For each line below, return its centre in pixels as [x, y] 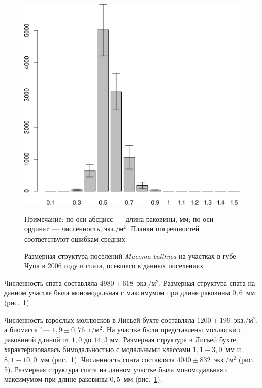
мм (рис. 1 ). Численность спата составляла [107, 359]
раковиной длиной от [37, 339]
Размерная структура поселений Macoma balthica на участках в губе [130, 256]
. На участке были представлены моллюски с [172, 329]
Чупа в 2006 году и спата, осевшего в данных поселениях [114, 266]
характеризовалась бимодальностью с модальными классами [97, 349]
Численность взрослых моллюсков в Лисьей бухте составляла [99, 319]
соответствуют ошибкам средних [75, 239]
